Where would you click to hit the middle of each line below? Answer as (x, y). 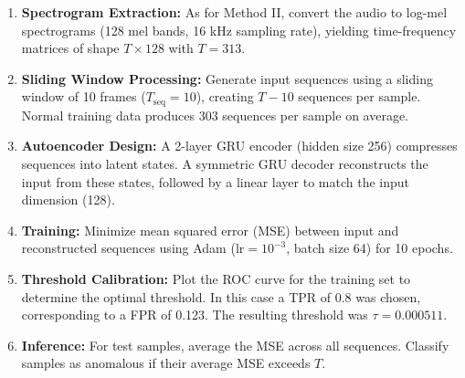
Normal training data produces (108, 115)
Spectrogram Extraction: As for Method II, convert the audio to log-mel (234, 12)
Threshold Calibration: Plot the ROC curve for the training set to (216, 278)
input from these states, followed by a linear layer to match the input (216, 181)
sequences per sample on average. (316, 115)
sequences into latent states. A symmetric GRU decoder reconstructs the (225, 164)
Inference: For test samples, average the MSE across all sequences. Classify (235, 345)
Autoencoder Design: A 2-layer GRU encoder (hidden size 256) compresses (239, 146)
